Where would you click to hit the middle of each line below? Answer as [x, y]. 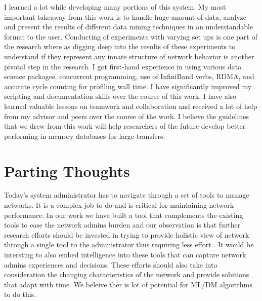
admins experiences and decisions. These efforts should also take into [111, 264]
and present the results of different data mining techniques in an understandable [129, 27]
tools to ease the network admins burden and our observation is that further [122, 225]
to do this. [20, 294]
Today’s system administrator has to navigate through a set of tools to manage [127, 195]
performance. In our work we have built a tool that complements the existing [124, 215]
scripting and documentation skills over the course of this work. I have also [120, 96]
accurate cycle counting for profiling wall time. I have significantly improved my [128, 86]
